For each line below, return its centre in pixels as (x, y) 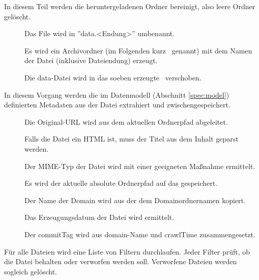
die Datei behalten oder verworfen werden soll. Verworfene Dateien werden (121, 261)
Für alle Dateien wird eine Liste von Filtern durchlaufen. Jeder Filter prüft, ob (127, 251)
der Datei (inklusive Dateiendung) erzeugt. (91, 60)
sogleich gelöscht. (31, 271)
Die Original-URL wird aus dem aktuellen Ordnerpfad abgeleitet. (126, 121)
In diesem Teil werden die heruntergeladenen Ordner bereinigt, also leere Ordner (130, 6)
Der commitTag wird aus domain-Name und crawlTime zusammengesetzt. (140, 234)
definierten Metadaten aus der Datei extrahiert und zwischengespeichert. (117, 105)
